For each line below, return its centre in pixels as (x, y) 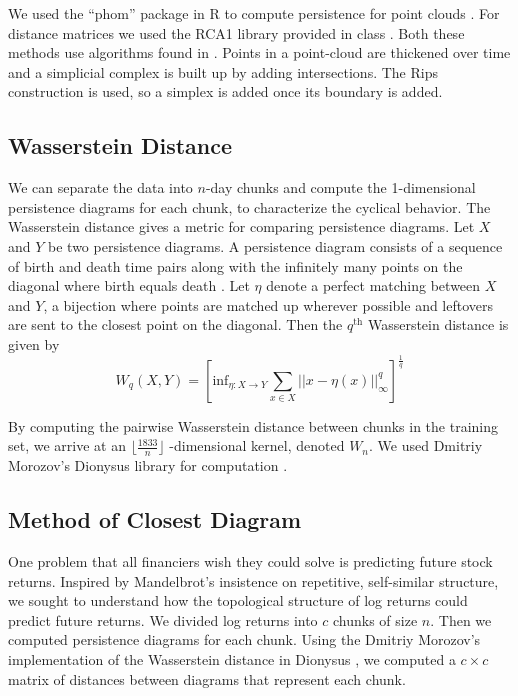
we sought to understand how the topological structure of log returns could (238, 600)
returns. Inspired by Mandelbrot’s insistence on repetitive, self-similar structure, (253, 580)
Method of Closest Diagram (155, 519)
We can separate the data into (100, 187)
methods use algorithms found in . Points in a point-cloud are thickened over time (259, 52)
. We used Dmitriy (426, 445)
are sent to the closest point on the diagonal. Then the (175, 324)
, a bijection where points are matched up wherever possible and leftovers (268, 304)
